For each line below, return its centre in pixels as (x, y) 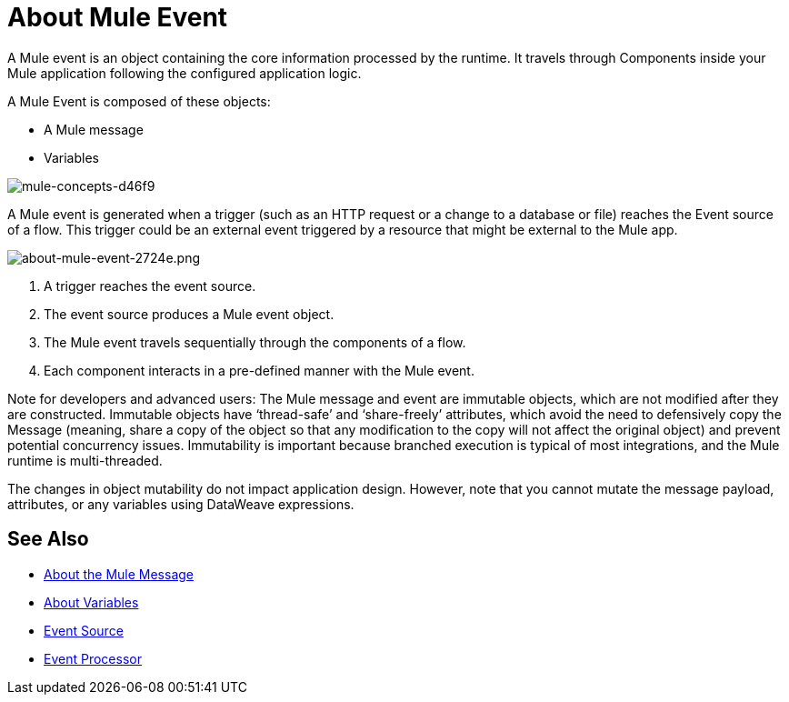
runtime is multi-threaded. (85, 460)
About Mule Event (118, 17)
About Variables (91, 602)
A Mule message (94, 129)
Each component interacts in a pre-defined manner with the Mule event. (259, 370)
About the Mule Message (119, 574)
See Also (48, 539)
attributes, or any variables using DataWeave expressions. (181, 504)
